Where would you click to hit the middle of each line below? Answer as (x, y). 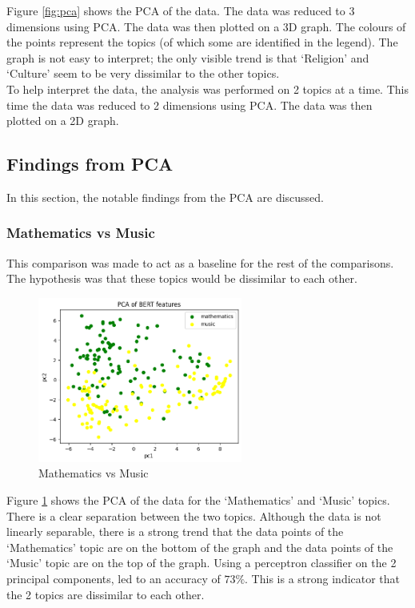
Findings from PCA (90, 164)
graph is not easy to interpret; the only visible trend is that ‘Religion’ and (188, 57)
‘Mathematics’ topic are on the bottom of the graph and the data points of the (200, 547)
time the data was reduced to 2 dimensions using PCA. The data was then (190, 105)
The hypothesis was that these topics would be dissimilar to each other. (182, 278)
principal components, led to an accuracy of (114, 578)
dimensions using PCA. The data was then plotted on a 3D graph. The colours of (206, 26)
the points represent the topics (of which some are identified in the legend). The (202, 42)
